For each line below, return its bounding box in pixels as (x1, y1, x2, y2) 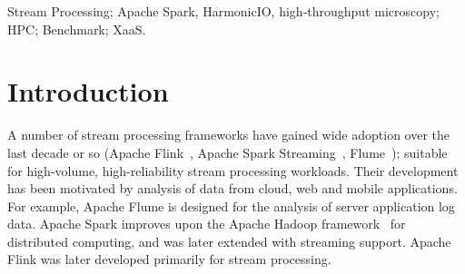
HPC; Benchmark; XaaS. (7, 19, 146, 38)
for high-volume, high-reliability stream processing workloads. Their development (7, 161, 459, 180)
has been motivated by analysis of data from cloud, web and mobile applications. (7, 179, 458, 198)
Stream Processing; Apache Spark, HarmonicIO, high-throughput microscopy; (7, 2, 440, 20)
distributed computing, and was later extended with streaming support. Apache (7, 231, 451, 250)
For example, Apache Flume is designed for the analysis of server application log (7, 196, 455, 215)
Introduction (7, 73, 169, 110)
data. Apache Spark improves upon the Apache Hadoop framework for (7, 214, 406, 233)
